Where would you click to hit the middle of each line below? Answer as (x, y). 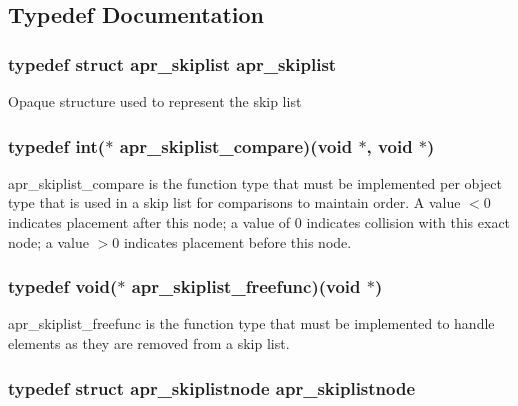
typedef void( (63, 286)
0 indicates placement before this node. (232, 241)
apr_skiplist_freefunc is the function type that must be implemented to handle (251, 323)
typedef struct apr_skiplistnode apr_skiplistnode (212, 387)
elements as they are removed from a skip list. (149, 343)
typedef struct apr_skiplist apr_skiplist (172, 63)
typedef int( (57, 145)
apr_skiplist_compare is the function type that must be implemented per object (255, 182)
